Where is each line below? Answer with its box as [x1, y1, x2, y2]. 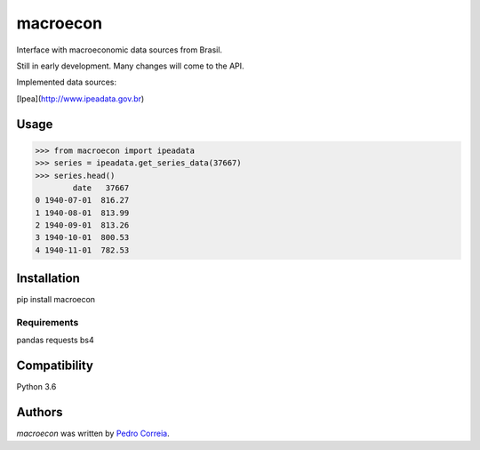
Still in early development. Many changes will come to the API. [16, 60, 244, 71]
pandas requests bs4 [16, 334, 94, 346]
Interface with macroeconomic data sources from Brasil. [16, 44, 222, 55]
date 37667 [72, 182, 130, 193]
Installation [16, 271, 80, 286]
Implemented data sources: [16, 76, 117, 88]
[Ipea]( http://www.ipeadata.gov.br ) [16, 93, 145, 104]
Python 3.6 [16, 382, 57, 392]
